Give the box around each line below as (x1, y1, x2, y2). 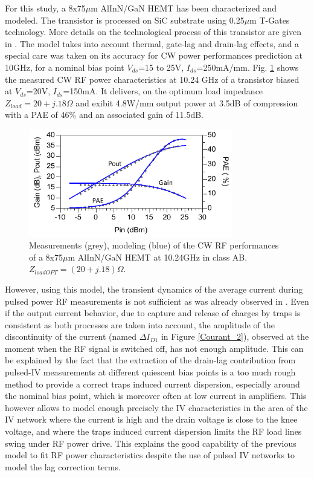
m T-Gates (249, 13, 290, 26)
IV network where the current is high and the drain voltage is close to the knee (5, 413, 298, 426)
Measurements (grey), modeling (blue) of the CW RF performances (29, 239, 279, 251)
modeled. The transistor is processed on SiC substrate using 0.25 (5, 13, 245, 26)
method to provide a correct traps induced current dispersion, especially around (5, 377, 300, 390)
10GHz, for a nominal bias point (5, 60, 124, 73)
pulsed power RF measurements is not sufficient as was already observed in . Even (5, 294, 309, 307)
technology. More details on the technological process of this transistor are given (5, 25, 302, 38)
